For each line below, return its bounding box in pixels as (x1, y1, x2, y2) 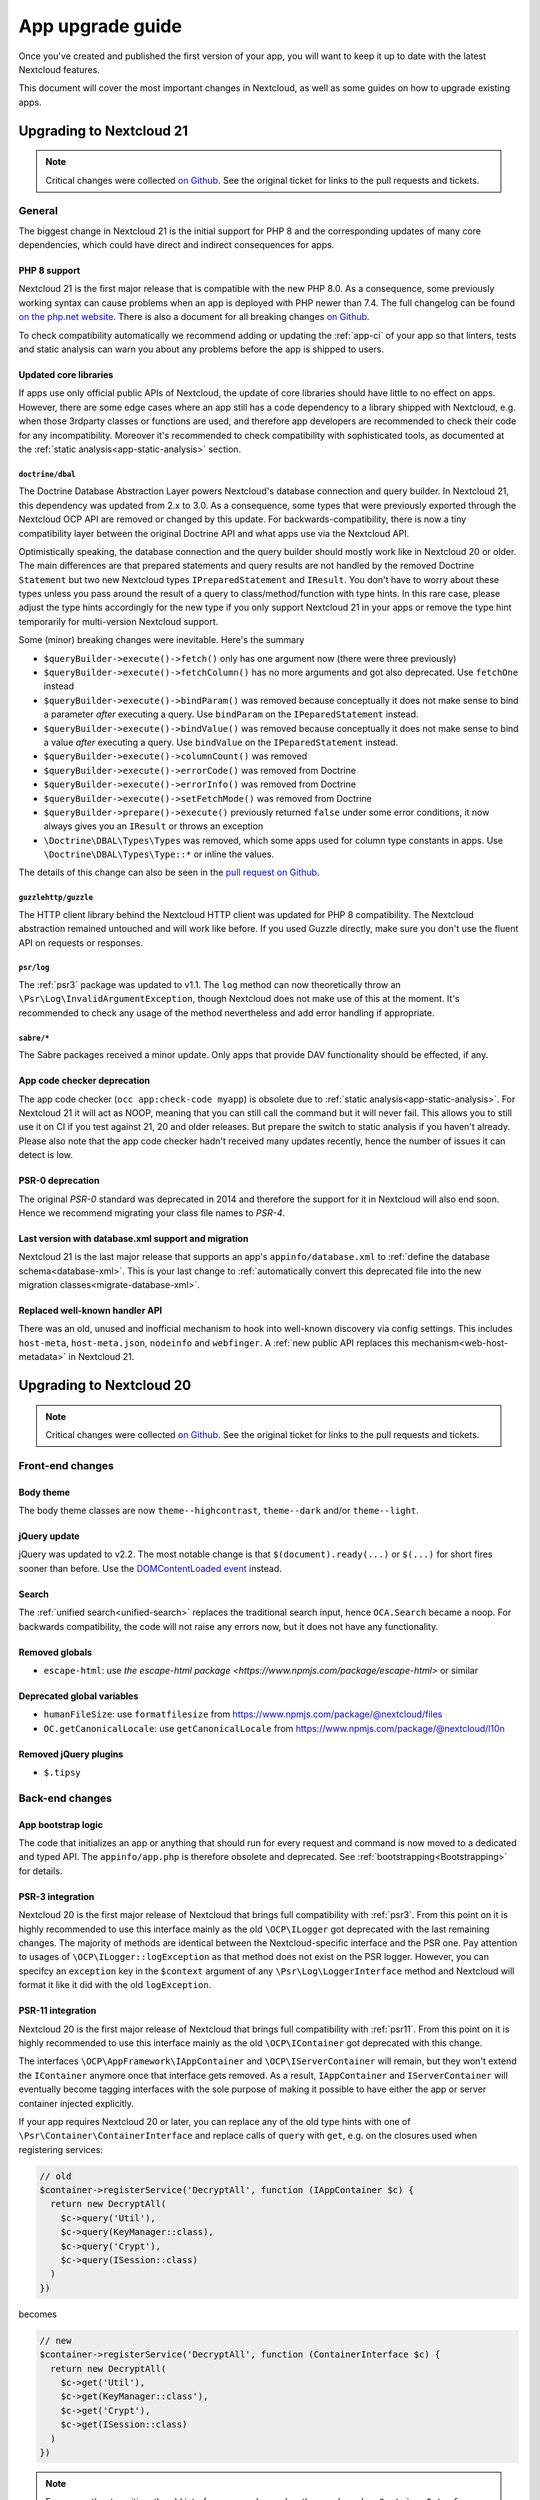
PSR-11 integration (18, 2005, 97, 2017)
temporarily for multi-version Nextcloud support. (18, 615, 219, 627)
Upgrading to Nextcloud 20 (18, 1377, 192, 1394)
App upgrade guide (18, 15, 182, 37)
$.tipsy (43, 1767, 82, 1779)
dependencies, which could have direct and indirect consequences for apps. (18, 239, 335, 251)
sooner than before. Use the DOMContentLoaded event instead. (18, 1562, 282, 1574)
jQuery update (18, 1530, 80, 1542)
